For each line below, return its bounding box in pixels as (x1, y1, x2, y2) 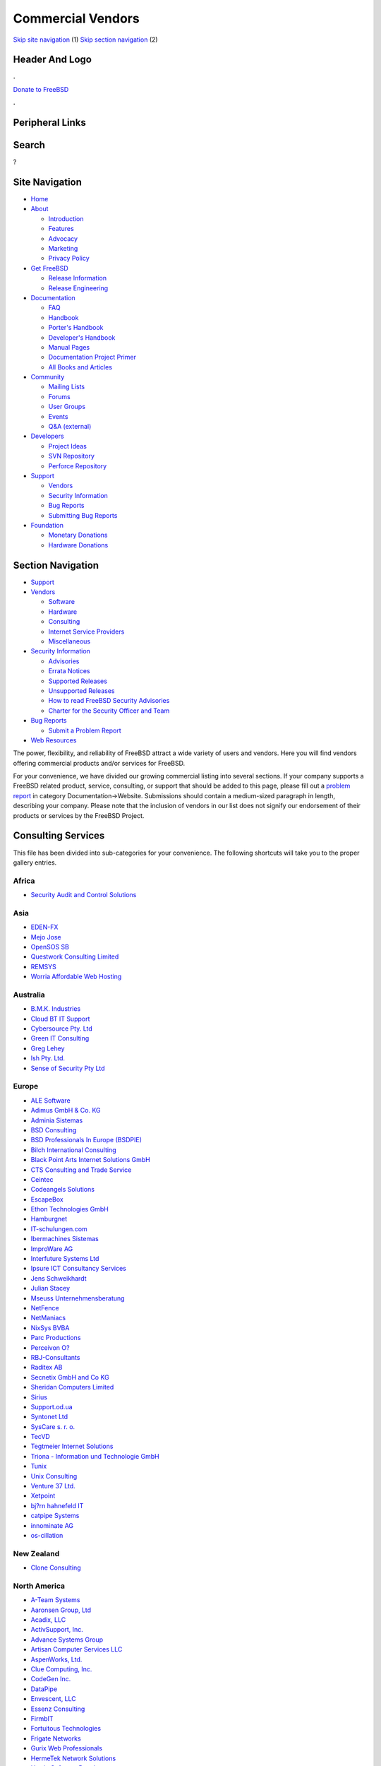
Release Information (48, 274, 107, 283)
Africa (13, 876, 35, 886)
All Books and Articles (48, 362, 113, 371)
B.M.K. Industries (30, 1005, 81, 1013)
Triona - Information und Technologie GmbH (30, 1452, 159, 1460)
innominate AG (30, 1521, 74, 1529)
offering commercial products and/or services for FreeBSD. (13, 759, 186, 767)
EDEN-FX (30, 923, 59, 932)
